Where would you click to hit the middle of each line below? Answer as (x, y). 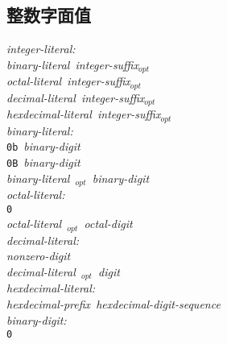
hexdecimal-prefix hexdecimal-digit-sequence (113, 303)
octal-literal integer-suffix (68, 81)
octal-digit (108, 224)
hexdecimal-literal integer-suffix (84, 114)
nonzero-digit (39, 256)
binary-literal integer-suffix (72, 64)
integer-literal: (41, 49)
